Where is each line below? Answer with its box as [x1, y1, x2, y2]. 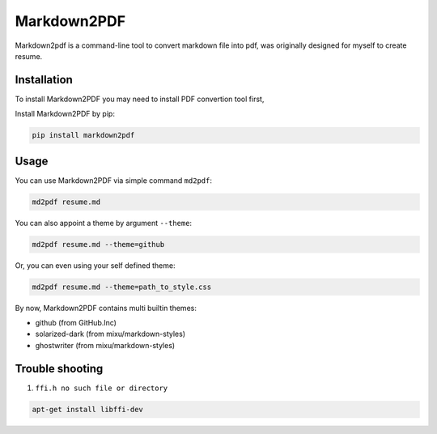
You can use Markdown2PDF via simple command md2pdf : [15, 175, 212, 185]
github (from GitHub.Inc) [35, 318, 117, 328]
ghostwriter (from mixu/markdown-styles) [35, 340, 176, 350]
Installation [15, 73, 73, 87]
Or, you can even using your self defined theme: [15, 260, 176, 270]
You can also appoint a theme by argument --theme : [15, 218, 193, 228]
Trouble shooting [15, 361, 104, 376]
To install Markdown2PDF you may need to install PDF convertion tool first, [15, 94, 265, 104]
